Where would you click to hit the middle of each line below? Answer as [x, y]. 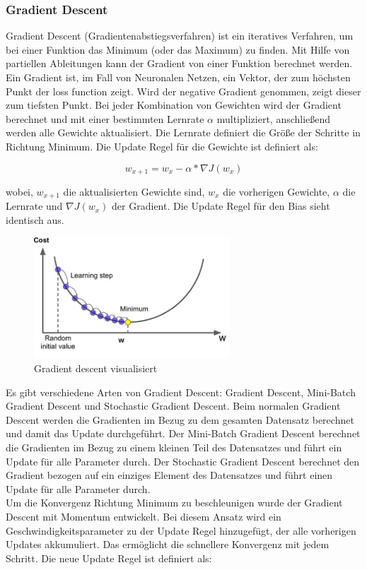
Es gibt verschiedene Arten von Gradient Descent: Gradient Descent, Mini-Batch [181, 392]
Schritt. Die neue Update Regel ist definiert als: [109, 558]
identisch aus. [35, 220]
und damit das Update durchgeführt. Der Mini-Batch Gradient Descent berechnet [183, 433]
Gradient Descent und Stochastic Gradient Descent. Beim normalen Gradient [173, 406]
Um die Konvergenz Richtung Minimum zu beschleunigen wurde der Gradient [174, 503]
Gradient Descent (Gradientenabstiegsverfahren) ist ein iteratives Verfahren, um [180, 36]
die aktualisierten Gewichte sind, [134, 192]
